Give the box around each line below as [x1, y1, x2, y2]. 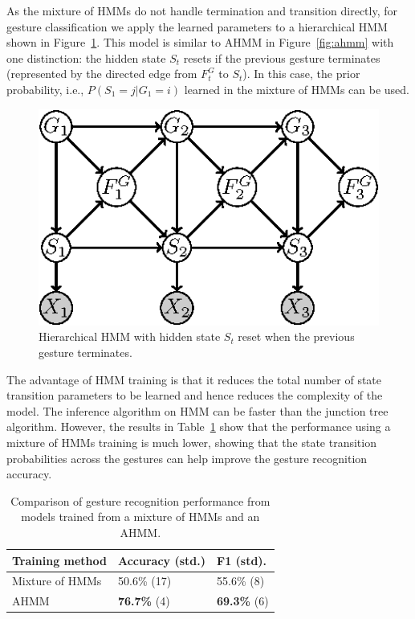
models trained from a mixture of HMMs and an [21, 508, 260, 525]
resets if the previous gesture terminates [183, 49, 380, 66]
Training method [12, 551, 107, 568]
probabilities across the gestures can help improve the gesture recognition [6, 449, 368, 466]
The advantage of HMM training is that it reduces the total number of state [6, 371, 382, 387]
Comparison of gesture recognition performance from [10, 492, 271, 509]
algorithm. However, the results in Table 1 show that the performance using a [6, 418, 391, 435]
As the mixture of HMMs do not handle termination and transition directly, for [6, 2, 397, 18]
